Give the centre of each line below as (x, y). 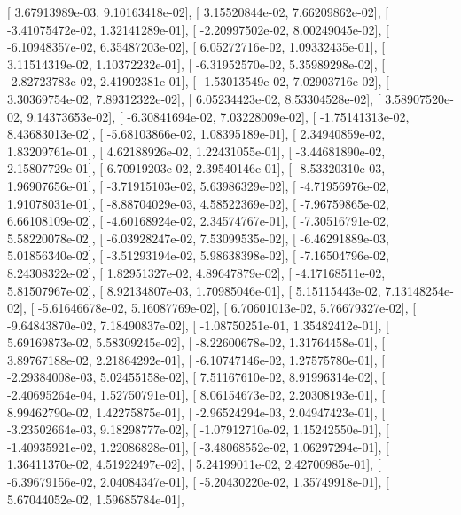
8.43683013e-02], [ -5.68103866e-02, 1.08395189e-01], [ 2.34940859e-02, (196, 134)
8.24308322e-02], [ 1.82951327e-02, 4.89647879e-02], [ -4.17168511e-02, (196, 272)
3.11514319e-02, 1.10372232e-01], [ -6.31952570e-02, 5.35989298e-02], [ (196, 63)
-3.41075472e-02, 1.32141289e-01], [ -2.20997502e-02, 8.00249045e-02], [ (198, 29)
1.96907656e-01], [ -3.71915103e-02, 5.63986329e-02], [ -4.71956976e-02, (198, 185)
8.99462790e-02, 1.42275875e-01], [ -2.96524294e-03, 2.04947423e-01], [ (196, 412)
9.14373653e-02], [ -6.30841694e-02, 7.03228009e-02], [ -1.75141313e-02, (218, 116)
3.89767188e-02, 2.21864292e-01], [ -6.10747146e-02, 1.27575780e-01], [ (196, 359)
